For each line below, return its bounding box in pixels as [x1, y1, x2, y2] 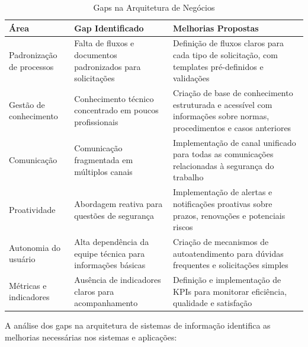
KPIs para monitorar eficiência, [173, 285, 287, 297]
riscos [173, 221, 193, 233]
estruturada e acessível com [173, 98, 272, 110]
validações [173, 72, 210, 84]
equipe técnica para [74, 247, 145, 259]
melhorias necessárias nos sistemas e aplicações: [5, 330, 177, 343]
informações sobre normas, [173, 110, 269, 122]
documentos [74, 49, 117, 61]
